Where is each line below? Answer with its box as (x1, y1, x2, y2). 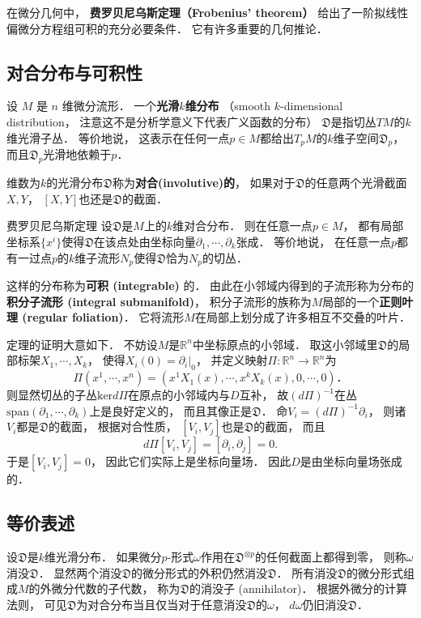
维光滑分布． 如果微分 (44, 548, 162, 565)
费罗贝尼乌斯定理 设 (6, 217, 113, 234)
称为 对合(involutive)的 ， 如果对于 (112, 174, 296, 191)
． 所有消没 (276, 564, 338, 581)
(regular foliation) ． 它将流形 (22, 309, 185, 326)
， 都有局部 (342, 217, 404, 234)
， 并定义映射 (195, 352, 268, 369)
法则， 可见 (6, 595, 67, 612)
